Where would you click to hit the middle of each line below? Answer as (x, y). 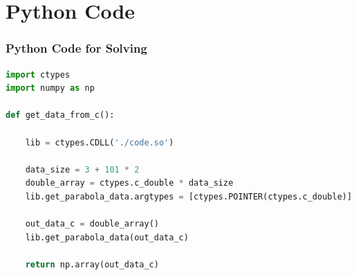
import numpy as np (50, 88)
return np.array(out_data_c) (92, 264)
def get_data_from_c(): (60, 115)
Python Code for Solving (76, 48)
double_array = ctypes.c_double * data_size (129, 183)
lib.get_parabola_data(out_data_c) (107, 237)
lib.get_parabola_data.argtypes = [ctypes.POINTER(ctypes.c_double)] (189, 196)
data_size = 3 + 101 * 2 (82, 169)
